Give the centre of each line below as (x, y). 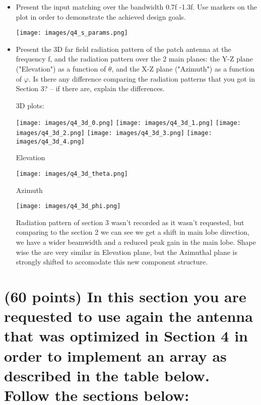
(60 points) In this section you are (125, 296)
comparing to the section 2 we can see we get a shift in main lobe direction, (133, 232)
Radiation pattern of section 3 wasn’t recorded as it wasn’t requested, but (130, 222)
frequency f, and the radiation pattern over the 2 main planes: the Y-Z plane (134, 59)
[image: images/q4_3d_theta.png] (72, 174)
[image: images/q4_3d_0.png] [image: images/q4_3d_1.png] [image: (128, 123)
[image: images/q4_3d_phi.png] (68, 206)
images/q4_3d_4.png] (50, 141)
